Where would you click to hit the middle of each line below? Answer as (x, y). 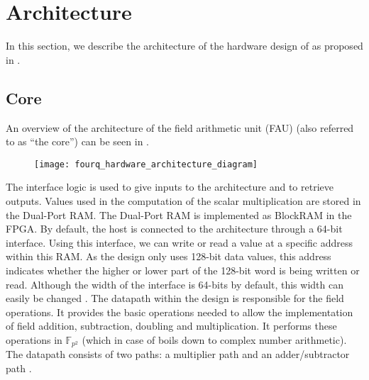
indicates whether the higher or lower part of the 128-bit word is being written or (183, 270)
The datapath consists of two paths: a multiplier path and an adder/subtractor (178, 354)
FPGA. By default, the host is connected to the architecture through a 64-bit (174, 229)
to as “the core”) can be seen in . (77, 141)
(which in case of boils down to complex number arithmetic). (214, 339)
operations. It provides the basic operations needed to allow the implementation (180, 312)
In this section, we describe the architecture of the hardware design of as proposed (184, 46)
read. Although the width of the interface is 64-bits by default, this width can (175, 284)
